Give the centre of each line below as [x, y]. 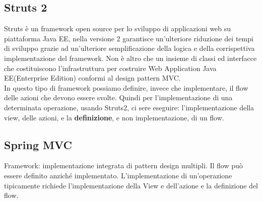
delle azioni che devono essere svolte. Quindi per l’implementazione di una [118, 97]
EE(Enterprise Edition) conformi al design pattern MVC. [92, 78]
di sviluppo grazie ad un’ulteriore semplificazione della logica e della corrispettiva [129, 48]
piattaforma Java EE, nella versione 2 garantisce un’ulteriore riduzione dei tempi [129, 38]
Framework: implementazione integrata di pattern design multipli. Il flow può [123, 165]
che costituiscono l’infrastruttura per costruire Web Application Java [110, 68]
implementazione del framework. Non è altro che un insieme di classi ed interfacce [130, 58]
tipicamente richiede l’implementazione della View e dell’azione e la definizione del [131, 185]
